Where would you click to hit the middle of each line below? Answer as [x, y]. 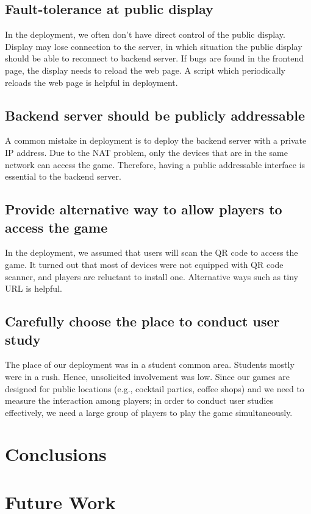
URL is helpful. [34, 288]
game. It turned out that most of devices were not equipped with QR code [144, 264]
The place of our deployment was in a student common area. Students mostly [150, 364]
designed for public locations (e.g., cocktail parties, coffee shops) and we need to [155, 388]
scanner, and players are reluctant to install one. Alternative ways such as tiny [152, 276]
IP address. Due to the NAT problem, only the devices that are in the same [146, 152]
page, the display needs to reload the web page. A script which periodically [145, 70]
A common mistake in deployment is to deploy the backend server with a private [156, 140]
